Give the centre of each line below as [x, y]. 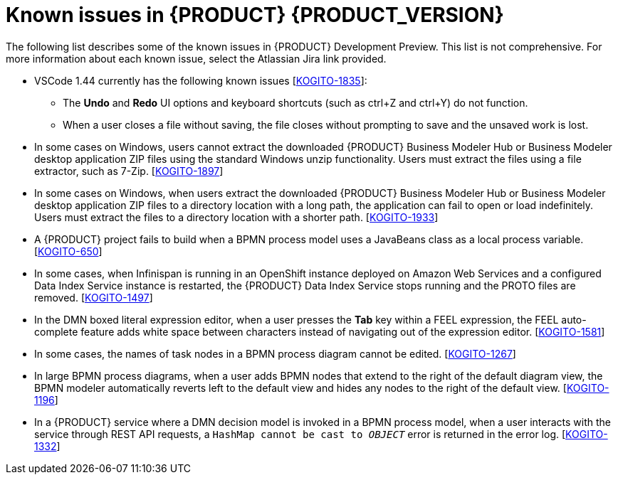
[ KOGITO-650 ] [68, 251]
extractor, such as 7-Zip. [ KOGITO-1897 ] [129, 171]
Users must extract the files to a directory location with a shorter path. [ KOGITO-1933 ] [236, 217]
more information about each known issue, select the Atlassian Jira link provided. [196, 58]
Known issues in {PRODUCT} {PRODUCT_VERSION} [255, 15]
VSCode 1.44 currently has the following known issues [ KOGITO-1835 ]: [201, 80]
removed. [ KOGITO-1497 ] [94, 297]
